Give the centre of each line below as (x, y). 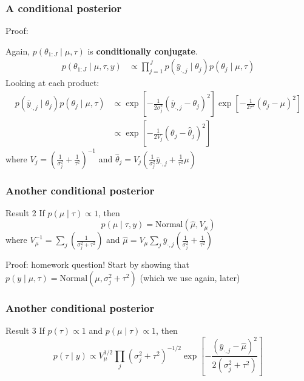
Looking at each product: (52, 83)
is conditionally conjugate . (143, 51)
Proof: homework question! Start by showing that (98, 264)
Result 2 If (25, 212)
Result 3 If (25, 330)
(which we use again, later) (190, 277)
